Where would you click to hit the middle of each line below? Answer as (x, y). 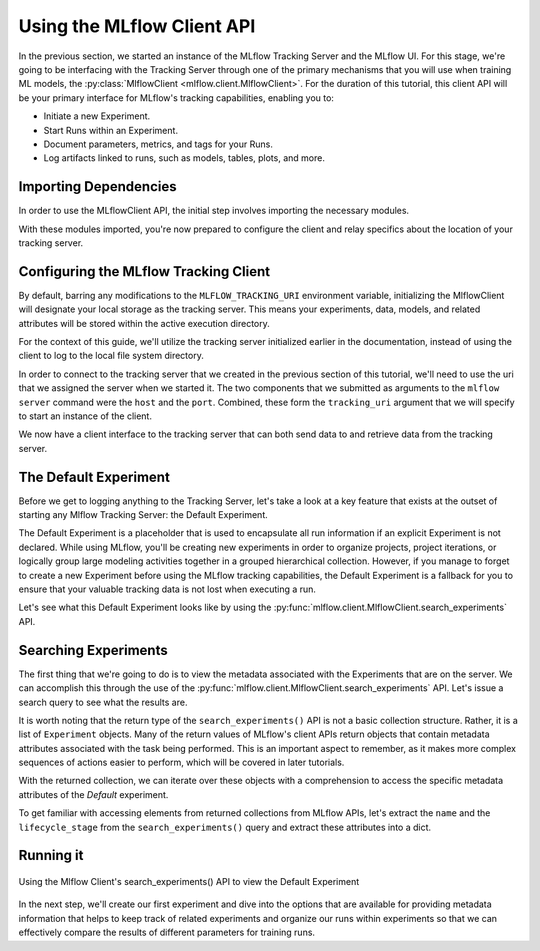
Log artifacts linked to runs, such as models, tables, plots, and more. (184, 158)
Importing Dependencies (97, 186)
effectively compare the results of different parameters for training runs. (166, 932)
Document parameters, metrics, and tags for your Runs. (158, 144)
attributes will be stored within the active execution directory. (144, 323)
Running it (51, 855)
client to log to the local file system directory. (111, 356)
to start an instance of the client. (85, 416)
